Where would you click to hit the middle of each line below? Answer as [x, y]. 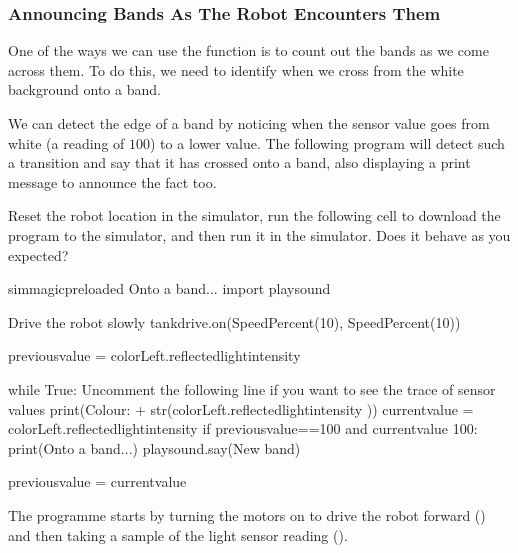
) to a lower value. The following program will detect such [327, 142]
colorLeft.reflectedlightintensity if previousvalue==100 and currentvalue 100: [243, 428]
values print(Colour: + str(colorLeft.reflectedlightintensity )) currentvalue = [241, 408]
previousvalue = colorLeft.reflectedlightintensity [154, 355]
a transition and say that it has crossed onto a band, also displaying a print [239, 162]
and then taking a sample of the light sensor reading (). [178, 534]
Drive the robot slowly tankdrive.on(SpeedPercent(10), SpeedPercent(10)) [234, 321]
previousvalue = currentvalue [97, 481]
